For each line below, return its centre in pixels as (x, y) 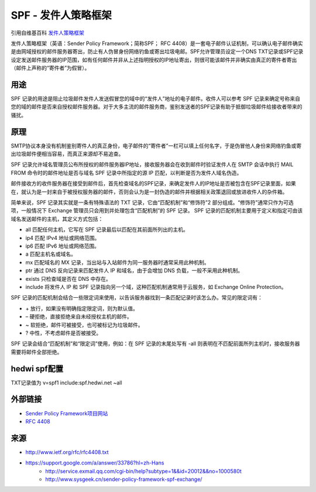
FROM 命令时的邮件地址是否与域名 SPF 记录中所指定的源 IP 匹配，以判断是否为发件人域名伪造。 (126, 173)
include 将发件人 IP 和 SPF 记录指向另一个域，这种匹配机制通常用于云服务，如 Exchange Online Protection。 (156, 287)
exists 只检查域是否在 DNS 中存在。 (68, 278)
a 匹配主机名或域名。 (51, 254)
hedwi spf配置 (37, 369)
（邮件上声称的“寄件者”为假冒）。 (50, 68)
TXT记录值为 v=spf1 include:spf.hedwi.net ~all (66, 383)
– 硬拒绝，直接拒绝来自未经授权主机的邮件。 (79, 316)
